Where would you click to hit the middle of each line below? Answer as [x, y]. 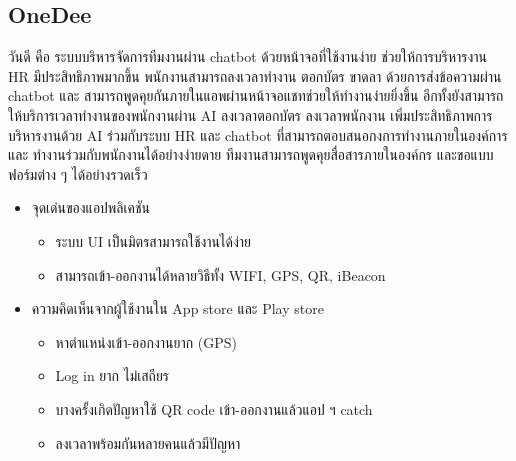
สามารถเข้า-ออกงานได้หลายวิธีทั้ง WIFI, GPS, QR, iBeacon [220, 274]
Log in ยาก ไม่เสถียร [112, 375]
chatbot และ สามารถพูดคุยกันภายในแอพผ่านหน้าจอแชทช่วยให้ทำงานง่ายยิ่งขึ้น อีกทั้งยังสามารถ [256, 95]
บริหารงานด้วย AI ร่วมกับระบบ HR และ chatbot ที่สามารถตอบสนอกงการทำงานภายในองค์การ [258, 134]
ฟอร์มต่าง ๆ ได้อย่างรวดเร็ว [78, 173]
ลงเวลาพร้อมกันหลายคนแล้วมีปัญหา [148, 442]
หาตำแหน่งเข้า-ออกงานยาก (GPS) [146, 341]
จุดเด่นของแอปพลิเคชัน [90, 207]
